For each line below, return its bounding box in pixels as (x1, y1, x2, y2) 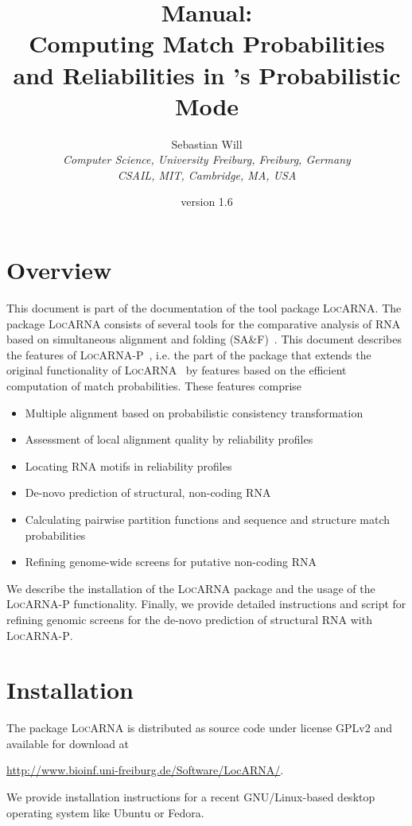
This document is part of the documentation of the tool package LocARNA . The (6, 300, 402, 316)
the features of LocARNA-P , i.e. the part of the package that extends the (6, 346, 371, 363)
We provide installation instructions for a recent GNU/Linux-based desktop (6, 789, 375, 805)
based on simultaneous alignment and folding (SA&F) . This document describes (6, 331, 402, 347)
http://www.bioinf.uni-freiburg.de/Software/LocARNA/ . (6, 762, 284, 778)
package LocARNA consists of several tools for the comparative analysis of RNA (6, 315, 401, 332)
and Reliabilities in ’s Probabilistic (13, 58, 401, 91)
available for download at (6, 735, 130, 751)
